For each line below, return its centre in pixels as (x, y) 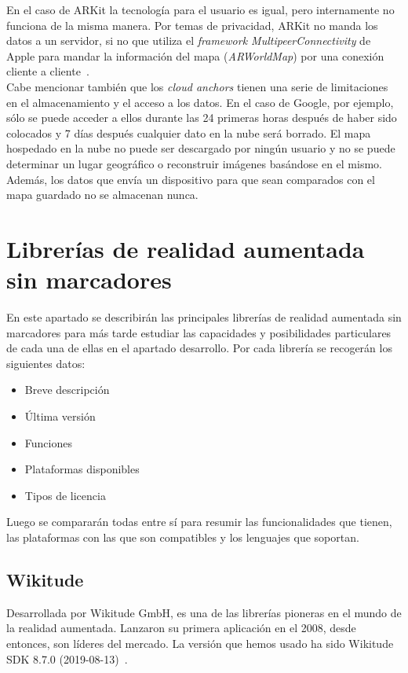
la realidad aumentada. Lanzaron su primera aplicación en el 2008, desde (181, 628)
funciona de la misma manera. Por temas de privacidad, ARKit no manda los (192, 25)
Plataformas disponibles (82, 469)
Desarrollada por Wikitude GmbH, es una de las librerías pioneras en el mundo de (204, 612)
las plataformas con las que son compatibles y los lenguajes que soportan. (183, 537)
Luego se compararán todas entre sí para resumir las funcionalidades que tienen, (199, 522)
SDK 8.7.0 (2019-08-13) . (67, 658)
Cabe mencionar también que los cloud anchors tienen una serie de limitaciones (197, 86)
